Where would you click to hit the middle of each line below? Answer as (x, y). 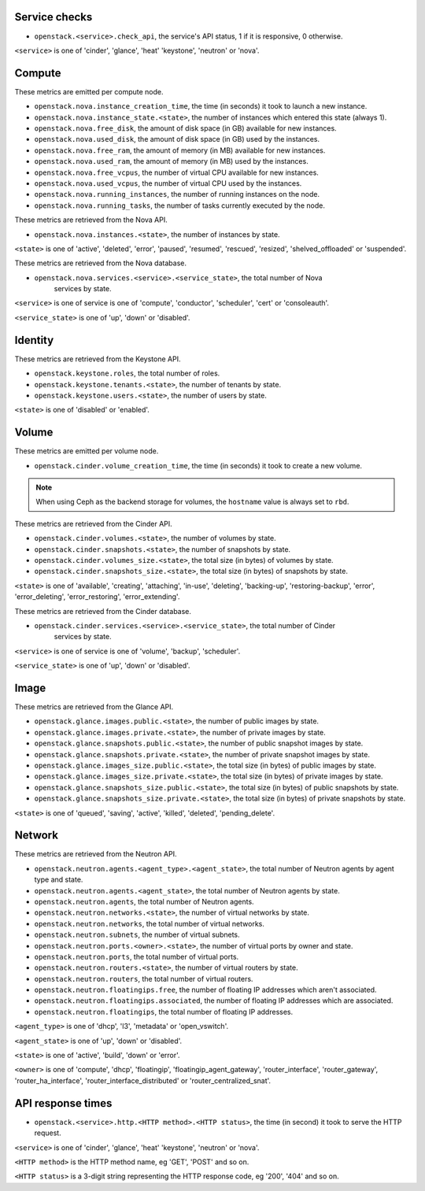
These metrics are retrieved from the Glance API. (94, 706)
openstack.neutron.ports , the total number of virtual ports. (137, 956)
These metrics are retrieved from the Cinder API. (93, 523)
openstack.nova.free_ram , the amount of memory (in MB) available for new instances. (180, 150)
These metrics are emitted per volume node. (87, 451)
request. (48, 1133)
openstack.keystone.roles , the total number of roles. (127, 373)
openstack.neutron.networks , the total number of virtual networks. (150, 923)
